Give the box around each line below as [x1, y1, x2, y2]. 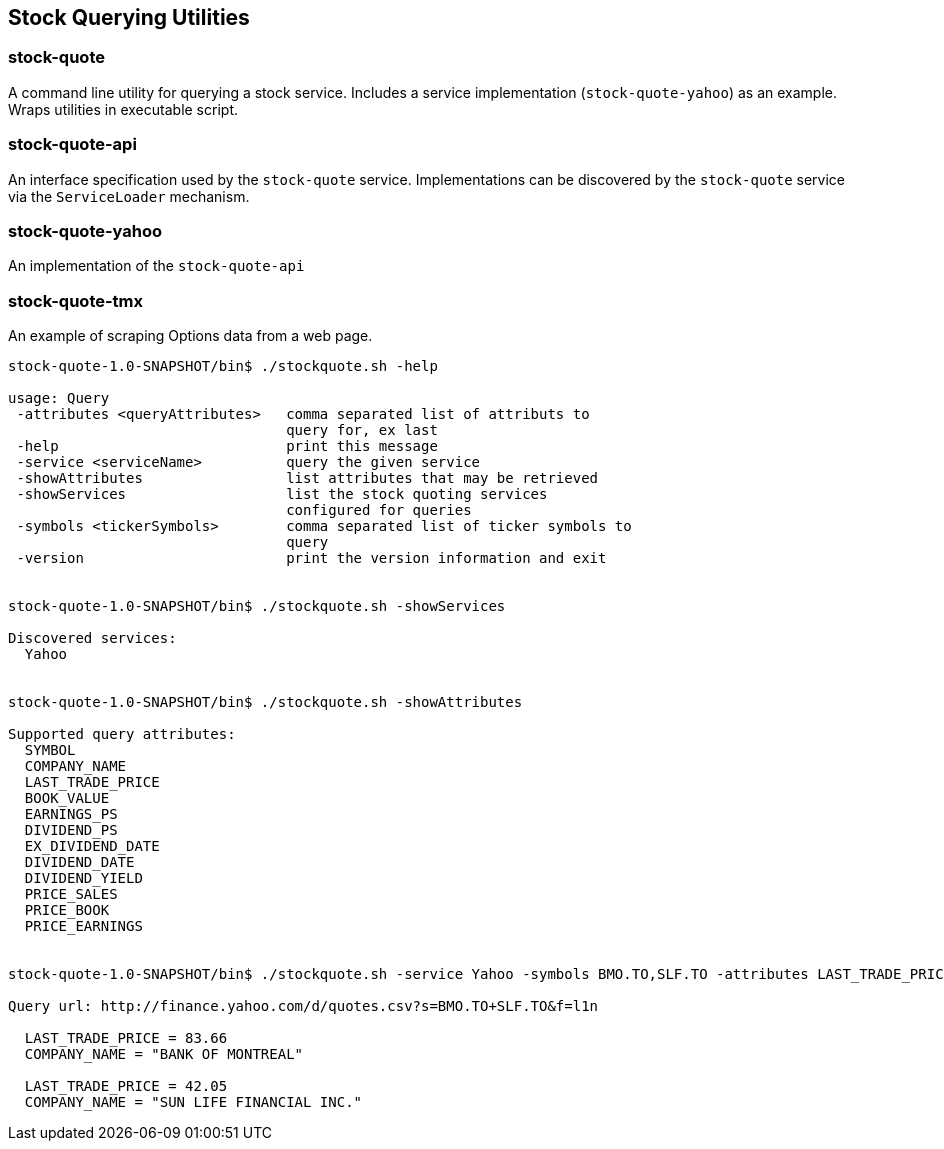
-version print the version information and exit [16, 550, 607, 567]
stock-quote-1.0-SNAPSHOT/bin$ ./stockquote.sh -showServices [8, 598, 506, 615]
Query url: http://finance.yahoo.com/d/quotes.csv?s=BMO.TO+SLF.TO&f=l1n [8, 998, 599, 1015]
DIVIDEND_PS [24, 822, 118, 839]
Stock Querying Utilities [8, 5, 250, 30]
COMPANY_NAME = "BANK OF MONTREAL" [24, 1046, 304, 1063]
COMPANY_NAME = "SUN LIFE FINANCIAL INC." [24, 1094, 363, 1111]
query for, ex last [286, 422, 438, 439]
